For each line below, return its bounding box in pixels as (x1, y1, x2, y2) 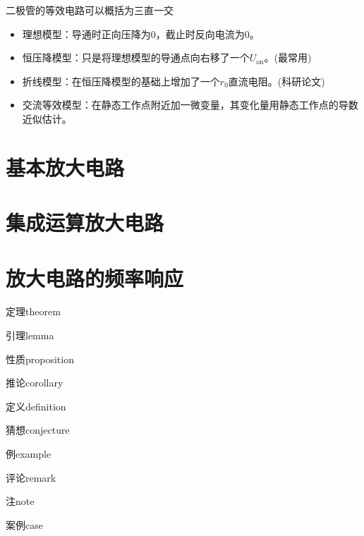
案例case (6, 517, 43, 532)
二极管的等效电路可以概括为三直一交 (6, 3, 174, 17)
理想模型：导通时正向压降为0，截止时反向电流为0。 (22, 26, 260, 41)
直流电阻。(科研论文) (228, 73, 325, 88)
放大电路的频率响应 (6, 263, 184, 292)
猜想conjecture (6, 422, 70, 437)
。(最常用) (264, 50, 312, 65)
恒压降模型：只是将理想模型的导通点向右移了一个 (22, 50, 250, 65)
